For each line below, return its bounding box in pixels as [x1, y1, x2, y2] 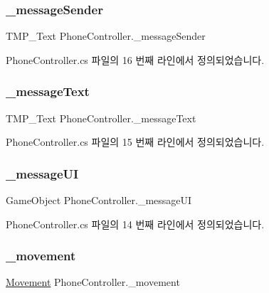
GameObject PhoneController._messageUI [6, 193, 192, 208]
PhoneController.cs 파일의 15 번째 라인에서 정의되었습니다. [6, 134, 265, 149]
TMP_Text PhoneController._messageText [6, 110, 196, 125]
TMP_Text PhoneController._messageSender [6, 28, 206, 43]
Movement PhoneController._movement [6, 275, 180, 289]
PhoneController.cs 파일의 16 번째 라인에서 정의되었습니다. [6, 52, 265, 67]
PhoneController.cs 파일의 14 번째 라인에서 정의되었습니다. [6, 216, 265, 231]
